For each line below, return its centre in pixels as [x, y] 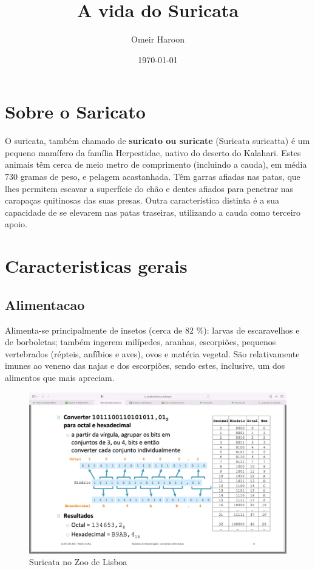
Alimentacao [45, 304]
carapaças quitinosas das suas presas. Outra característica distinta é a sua [142, 200]
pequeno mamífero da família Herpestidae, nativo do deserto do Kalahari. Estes [153, 152]
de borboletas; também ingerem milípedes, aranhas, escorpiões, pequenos [141, 342]
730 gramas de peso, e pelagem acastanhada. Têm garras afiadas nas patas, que [153, 177]
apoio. [16, 224]
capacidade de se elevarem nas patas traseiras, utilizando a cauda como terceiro [153, 212]
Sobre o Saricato [75, 112]
